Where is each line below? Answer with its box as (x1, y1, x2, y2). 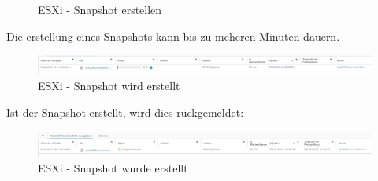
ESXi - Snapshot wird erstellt (38, 78, 180, 94)
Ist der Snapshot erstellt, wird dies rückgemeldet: (6, 104, 244, 121)
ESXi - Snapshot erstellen (38, 2, 162, 17)
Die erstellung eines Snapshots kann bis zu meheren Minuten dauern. (6, 27, 340, 44)
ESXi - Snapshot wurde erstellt (38, 159, 188, 176)
